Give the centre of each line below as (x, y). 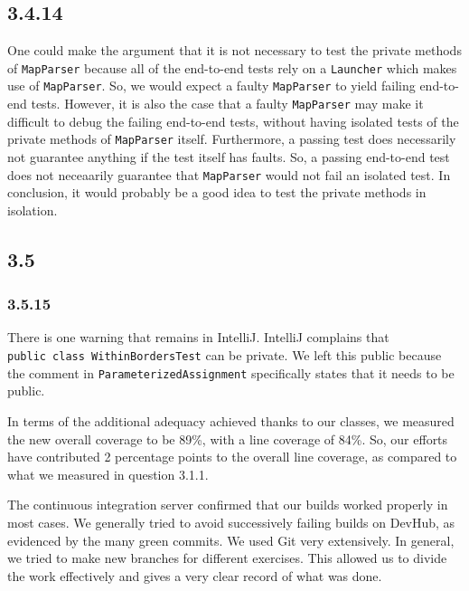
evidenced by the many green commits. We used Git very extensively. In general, (231, 540)
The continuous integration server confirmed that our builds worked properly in (228, 505)
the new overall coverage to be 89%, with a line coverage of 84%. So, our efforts (228, 438)
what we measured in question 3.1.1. (108, 474)
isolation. (33, 210)
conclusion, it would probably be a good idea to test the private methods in (217, 192)
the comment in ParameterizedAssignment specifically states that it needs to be (231, 372)
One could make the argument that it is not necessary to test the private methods (234, 50)
